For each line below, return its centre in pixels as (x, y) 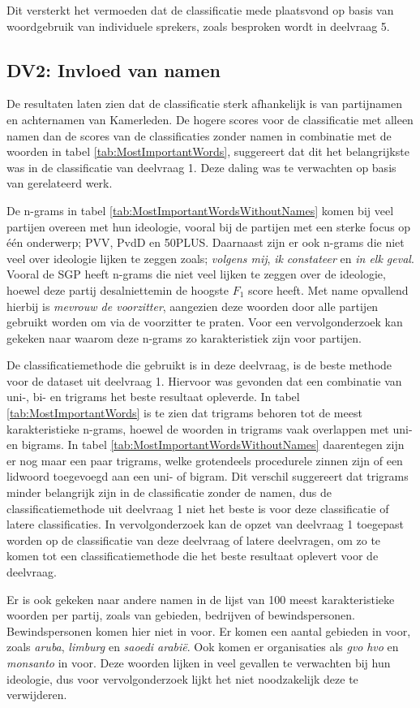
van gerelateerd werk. (60, 183)
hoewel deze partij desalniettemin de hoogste (118, 289)
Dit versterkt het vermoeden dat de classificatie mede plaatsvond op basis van (200, 10)
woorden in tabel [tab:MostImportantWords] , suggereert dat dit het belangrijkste (208, 151)
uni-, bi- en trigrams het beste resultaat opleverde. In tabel (153, 397)
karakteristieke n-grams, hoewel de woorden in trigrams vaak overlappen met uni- (210, 428)
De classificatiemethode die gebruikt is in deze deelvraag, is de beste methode (199, 365)
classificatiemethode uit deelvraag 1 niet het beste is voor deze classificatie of (198, 508)
